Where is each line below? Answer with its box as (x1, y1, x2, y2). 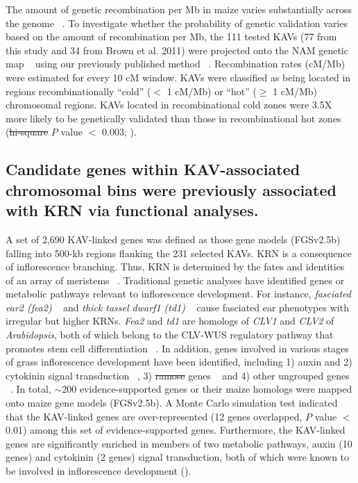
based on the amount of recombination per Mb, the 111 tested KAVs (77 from (6, 29, 337, 44)
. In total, (10, 382, 51, 396)
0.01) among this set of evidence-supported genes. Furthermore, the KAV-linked (6, 423, 346, 437)
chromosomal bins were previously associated (6, 179, 336, 200)
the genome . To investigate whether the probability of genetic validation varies (6, 15, 348, 30)
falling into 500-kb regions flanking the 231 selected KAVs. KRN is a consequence (6, 245, 352, 260)
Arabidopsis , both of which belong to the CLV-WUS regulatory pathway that (6, 327, 334, 342)
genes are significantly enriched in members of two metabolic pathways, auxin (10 (6, 436, 352, 450)
